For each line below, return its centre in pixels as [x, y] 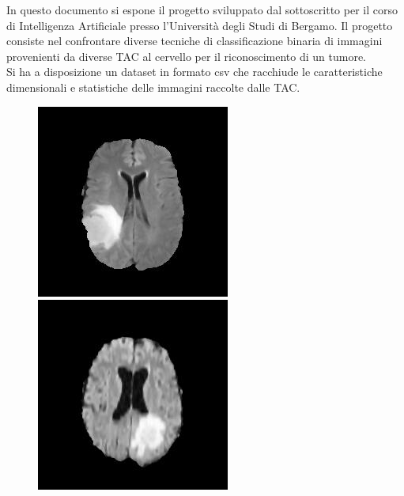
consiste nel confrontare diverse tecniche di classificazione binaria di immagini [194, 41]
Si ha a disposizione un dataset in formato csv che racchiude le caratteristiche [194, 72]
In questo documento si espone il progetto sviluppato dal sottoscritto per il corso [202, 9]
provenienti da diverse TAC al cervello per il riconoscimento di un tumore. [186, 56]
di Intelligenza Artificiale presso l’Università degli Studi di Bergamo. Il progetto [200, 25]
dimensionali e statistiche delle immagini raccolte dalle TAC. [153, 87]
